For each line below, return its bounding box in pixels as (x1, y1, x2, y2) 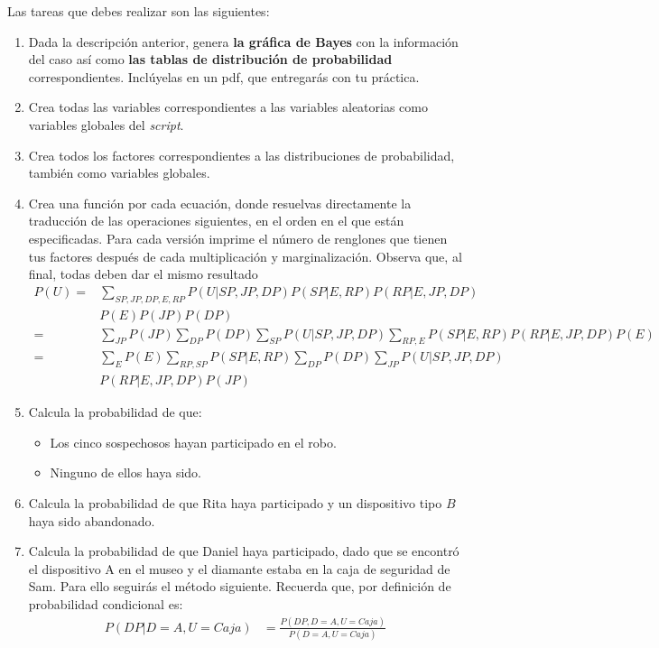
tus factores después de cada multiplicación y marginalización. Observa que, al (28, 246, 462, 265)
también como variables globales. (28, 163, 210, 182)
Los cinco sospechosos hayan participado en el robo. (50, 432, 337, 451)
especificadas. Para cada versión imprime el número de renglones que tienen (28, 228, 448, 247)
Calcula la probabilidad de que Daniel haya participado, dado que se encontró (28, 542, 459, 560)
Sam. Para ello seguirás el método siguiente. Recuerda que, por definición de (28, 577, 451, 596)
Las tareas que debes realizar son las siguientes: (7, 2, 270, 20)
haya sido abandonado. (28, 511, 155, 530)
